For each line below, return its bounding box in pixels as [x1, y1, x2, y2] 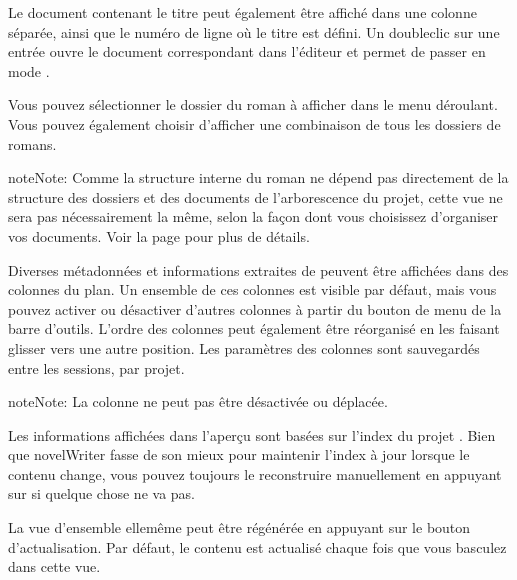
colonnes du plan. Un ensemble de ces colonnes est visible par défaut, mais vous [8, 279, 497, 300]
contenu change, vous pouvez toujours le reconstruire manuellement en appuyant [8, 463, 502, 484]
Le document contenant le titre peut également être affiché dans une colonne [8, 2, 477, 22]
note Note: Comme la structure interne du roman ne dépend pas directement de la [8, 167, 509, 188]
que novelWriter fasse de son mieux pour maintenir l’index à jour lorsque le [8, 444, 470, 465]
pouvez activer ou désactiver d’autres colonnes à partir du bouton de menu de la [8, 298, 502, 319]
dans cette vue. [8, 556, 101, 577]
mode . [8, 60, 50, 81]
